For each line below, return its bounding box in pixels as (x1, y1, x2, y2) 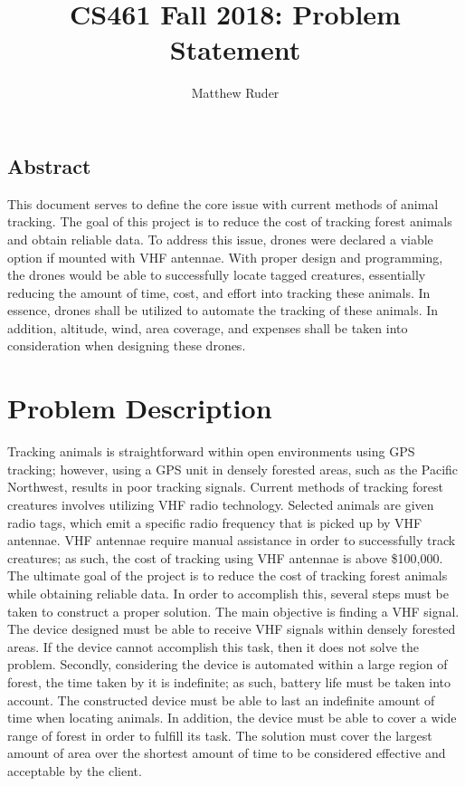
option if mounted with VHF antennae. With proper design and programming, (7, 247, 443, 266)
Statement (169, 31, 301, 68)
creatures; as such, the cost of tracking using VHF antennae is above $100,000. (7, 548, 443, 567)
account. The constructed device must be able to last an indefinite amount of (7, 690, 435, 709)
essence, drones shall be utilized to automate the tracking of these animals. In (7, 301, 439, 320)
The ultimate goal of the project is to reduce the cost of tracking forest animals (7, 566, 448, 585)
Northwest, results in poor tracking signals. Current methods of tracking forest (7, 477, 443, 496)
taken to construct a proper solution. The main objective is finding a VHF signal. (7, 601, 460, 620)
